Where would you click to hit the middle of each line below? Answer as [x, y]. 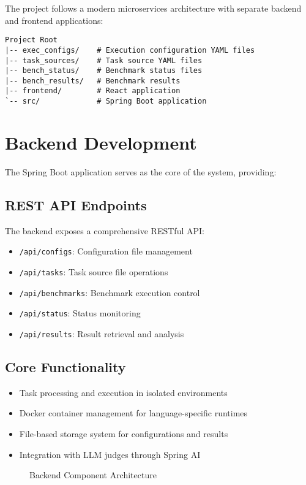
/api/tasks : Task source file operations [94, 271]
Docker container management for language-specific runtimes [133, 413]
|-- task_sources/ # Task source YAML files [104, 60]
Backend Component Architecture [93, 475]
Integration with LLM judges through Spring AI [110, 454]
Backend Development [101, 142]
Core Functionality [65, 366]
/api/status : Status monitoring [80, 313]
